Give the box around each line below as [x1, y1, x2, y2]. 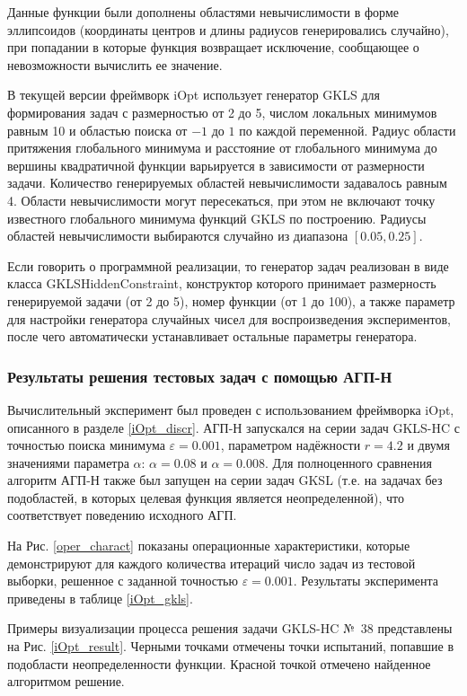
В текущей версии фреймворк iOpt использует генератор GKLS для [7, 85, 380, 104]
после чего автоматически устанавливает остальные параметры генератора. [7, 327, 418, 346]
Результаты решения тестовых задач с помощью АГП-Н [7, 365, 392, 387]
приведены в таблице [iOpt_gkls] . [7, 588, 193, 607]
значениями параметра [7, 453, 129, 471]
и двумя [407, 436, 450, 454]
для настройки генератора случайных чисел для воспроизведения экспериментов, [7, 309, 451, 328]
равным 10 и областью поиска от [7, 120, 188, 139]
